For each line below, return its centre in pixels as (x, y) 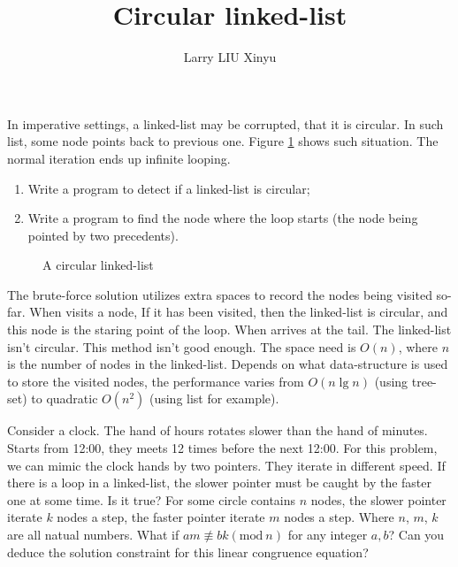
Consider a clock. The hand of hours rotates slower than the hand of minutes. (218, 430)
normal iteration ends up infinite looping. (119, 158)
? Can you (416, 534)
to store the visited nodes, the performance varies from (156, 381)
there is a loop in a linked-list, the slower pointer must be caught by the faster (220, 483)
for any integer (328, 534)
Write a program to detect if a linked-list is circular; (169, 188)
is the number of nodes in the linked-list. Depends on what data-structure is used (228, 364)
